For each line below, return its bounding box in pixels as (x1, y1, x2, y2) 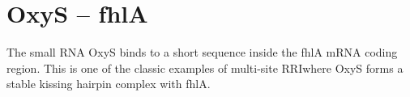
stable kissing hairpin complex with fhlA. (6, 75, 211, 92)
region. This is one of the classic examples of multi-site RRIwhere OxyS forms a (6, 59, 404, 76)
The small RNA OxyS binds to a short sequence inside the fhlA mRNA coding (6, 44, 398, 61)
